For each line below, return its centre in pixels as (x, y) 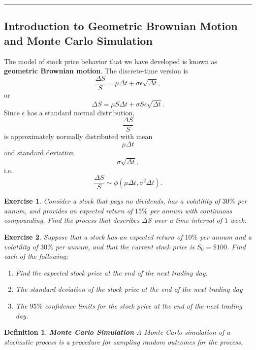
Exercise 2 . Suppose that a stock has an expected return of (93, 237)
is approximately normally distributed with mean (78, 136)
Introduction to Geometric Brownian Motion (121, 26)
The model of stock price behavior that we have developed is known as (111, 61)
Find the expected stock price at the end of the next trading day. (112, 272)
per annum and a (226, 237)
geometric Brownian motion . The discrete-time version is (96, 71)
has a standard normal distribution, (81, 112)
